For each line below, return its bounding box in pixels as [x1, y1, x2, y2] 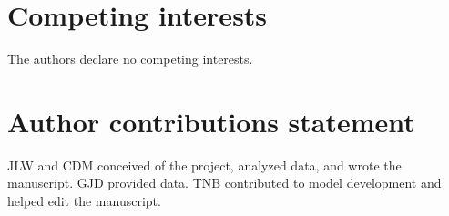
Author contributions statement [7, 102, 415, 139]
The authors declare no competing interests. [7, 49, 253, 68]
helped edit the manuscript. [7, 191, 161, 211]
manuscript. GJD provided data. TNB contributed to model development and [7, 173, 442, 192]
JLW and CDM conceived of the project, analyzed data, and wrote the [7, 155, 402, 174]
